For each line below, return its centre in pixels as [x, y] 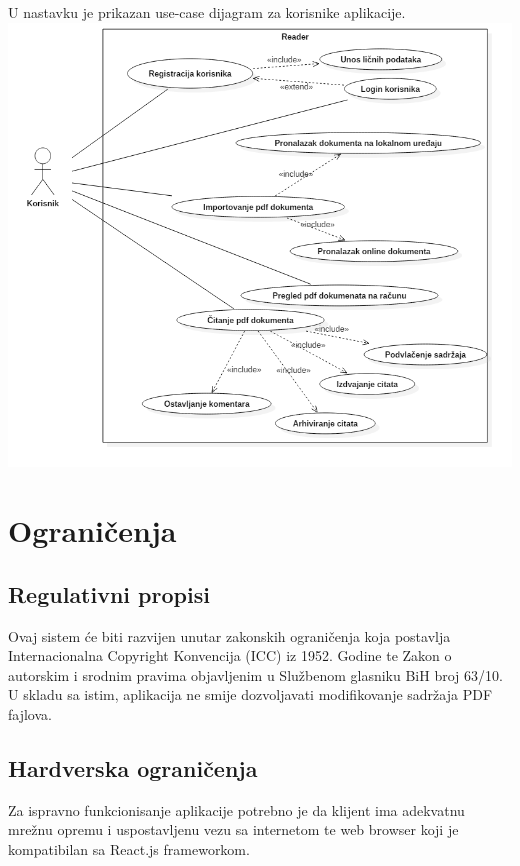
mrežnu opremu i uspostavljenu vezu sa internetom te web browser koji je [233, 829]
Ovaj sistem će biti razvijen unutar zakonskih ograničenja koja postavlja [229, 635]
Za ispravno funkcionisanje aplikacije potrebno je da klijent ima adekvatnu [236, 809]
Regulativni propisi [109, 593]
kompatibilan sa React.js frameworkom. [129, 848]
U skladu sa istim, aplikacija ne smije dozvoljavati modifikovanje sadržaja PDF [250, 694]
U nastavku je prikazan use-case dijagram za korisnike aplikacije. [207, 12]
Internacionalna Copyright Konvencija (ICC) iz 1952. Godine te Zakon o [230, 655]
